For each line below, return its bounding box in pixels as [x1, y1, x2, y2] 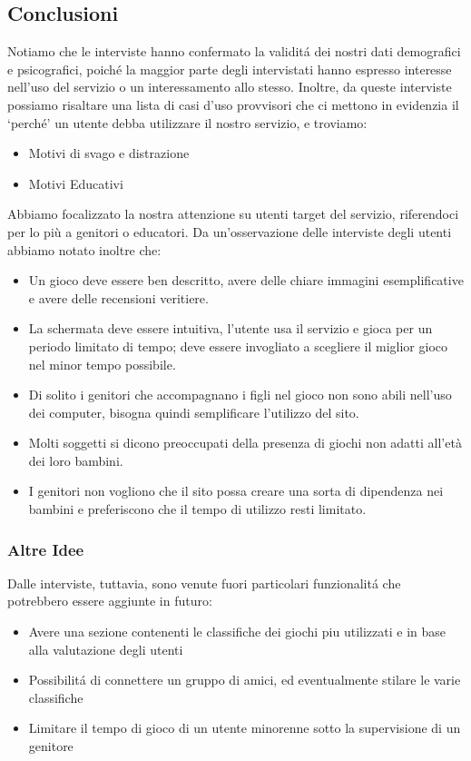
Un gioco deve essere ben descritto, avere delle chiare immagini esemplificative [28, 271, 464, 290]
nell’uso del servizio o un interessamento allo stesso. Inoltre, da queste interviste [7, 77, 452, 96]
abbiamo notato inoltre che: [7, 240, 162, 259]
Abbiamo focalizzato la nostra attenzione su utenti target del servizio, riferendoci [7, 204, 459, 223]
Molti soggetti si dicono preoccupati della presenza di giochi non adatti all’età [28, 433, 462, 452]
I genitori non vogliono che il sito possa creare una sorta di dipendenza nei [28, 481, 444, 500]
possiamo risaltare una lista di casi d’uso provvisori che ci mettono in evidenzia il [7, 94, 459, 114]
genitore [28, 736, 74, 756]
